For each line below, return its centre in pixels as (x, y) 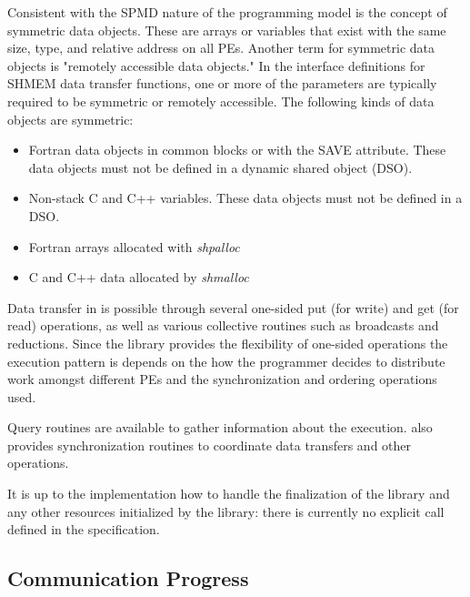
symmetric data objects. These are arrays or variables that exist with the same (227, 30)
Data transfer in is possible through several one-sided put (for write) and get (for (233, 307)
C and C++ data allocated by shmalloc (139, 277)
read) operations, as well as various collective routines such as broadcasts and (223, 325)
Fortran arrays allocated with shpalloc (134, 246)
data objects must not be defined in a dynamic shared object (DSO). (220, 167)
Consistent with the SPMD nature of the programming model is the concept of (227, 12)
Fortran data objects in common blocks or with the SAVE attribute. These (237, 150)
